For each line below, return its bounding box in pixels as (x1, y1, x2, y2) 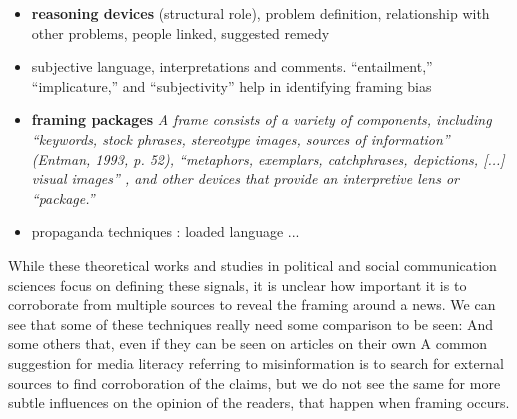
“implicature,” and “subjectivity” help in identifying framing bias (31, 75, 432, 96)
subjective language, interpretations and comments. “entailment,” (31, 56, 433, 77)
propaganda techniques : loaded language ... (31, 221, 300, 242)
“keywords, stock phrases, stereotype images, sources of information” (31, 128, 450, 149)
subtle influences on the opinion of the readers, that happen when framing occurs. (8, 392, 510, 413)
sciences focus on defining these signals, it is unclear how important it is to (8, 274, 467, 295)
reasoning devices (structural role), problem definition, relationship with (31, 3, 490, 23)
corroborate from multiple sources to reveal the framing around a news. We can (8, 294, 496, 315)
